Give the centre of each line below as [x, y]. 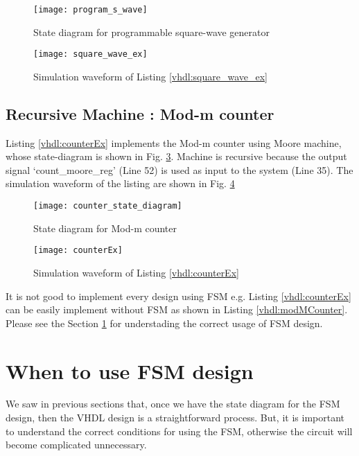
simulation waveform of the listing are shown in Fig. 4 [120, 183]
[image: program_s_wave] [90, 10]
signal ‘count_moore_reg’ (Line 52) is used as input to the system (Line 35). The [179, 169]
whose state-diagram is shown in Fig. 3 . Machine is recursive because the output [176, 156]
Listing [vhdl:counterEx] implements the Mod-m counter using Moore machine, [174, 142]
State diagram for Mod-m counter [105, 228]
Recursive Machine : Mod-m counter [140, 113]
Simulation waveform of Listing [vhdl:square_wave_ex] [151, 76]
